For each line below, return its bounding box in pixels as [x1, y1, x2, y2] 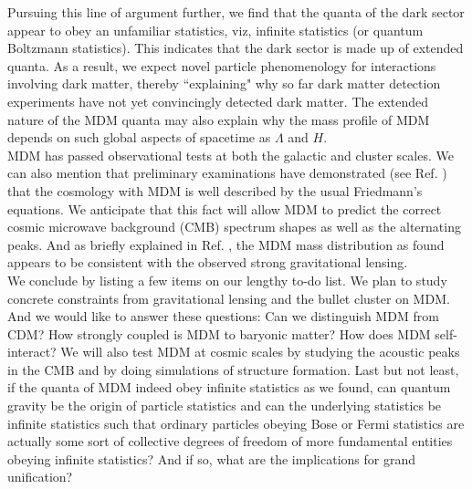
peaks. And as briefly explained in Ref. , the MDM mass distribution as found [7, 234, 445, 254]
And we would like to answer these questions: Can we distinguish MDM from [7, 307, 439, 326]
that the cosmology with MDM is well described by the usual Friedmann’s [7, 181, 423, 200]
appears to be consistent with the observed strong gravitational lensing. [7, 253, 408, 272]
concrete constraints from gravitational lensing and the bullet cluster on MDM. [7, 288, 450, 307]
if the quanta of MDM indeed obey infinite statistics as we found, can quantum [7, 378, 451, 397]
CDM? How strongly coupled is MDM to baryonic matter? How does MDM [7, 324, 431, 343]
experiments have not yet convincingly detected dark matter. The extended [7, 91, 429, 110]
